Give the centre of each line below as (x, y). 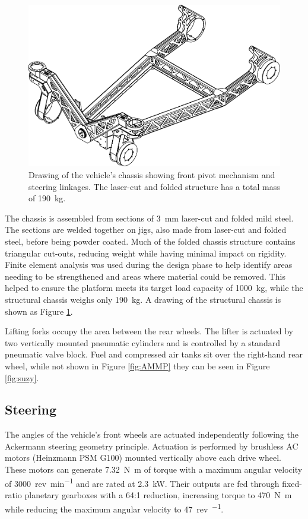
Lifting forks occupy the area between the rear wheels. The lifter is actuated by (149, 331)
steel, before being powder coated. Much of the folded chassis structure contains (150, 241)
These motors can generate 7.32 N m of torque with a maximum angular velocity (154, 469)
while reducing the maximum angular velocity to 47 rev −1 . (114, 508)
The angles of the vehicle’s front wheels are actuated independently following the (152, 434)
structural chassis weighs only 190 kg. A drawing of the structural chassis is (143, 299)
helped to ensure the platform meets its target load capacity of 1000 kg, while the (154, 288)
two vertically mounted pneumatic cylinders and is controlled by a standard (142, 342)
